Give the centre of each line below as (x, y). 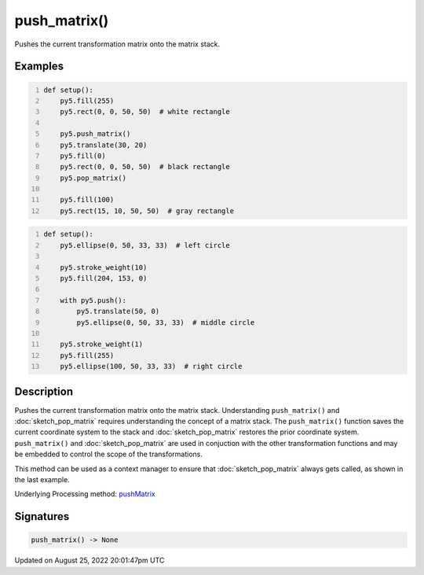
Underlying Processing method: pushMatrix (85, 494)
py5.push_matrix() (95, 134)
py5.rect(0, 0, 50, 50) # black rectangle (145, 167)
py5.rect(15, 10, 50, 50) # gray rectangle (147, 211)
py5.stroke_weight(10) (104, 267)
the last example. (42, 479)
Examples (39, 66)
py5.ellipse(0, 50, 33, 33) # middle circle (166, 322)
